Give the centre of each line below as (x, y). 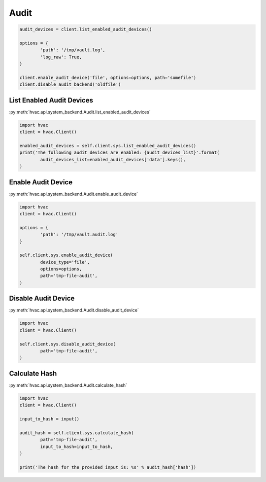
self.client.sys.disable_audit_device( (67, 344)
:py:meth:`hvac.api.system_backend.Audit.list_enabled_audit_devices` (80, 112)
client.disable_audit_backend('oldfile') (70, 85)
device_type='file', (65, 262)
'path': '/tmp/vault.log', (73, 50)
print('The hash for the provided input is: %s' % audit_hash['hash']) (108, 467)
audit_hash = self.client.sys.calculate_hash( (77, 433)
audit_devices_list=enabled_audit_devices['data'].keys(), (113, 159)
